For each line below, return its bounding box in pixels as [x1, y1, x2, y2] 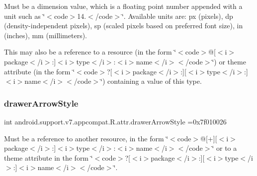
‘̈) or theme [212, 56, 246, 66]
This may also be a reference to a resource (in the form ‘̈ [4, 47, 176, 57]
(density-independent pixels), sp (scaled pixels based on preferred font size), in [4, 20, 243, 31]
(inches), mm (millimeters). [4, 30, 87, 40]
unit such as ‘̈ [4, 10, 45, 21]
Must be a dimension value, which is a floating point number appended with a [4, 1, 243, 11]
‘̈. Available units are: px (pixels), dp [121, 10, 233, 21]
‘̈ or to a [212, 143, 237, 153]
